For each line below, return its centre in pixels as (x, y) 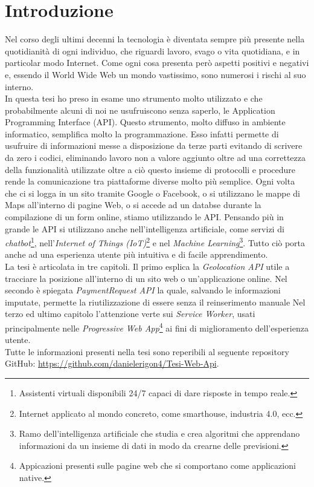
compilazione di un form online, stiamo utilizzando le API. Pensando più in (144, 217)
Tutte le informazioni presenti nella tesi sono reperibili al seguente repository (147, 351)
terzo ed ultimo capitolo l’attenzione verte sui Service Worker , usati (130, 314)
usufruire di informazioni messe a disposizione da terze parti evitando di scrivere (154, 145)
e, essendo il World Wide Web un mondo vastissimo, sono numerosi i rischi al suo (155, 74)
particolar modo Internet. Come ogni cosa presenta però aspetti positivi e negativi (157, 63)
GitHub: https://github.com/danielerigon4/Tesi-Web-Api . (112, 363)
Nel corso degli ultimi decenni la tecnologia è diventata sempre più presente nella (155, 39)
